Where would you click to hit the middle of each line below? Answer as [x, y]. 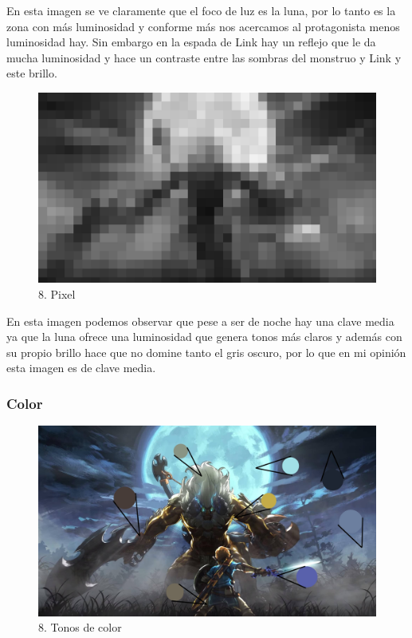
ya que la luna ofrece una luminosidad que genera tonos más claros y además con [204, 337]
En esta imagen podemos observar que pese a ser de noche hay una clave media [200, 321]
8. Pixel [57, 294]
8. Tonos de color [80, 627]
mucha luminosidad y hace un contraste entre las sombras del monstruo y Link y [204, 57]
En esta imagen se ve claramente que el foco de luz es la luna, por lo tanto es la [201, 10]
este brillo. [32, 73]
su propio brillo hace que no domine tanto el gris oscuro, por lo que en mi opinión [206, 352]
